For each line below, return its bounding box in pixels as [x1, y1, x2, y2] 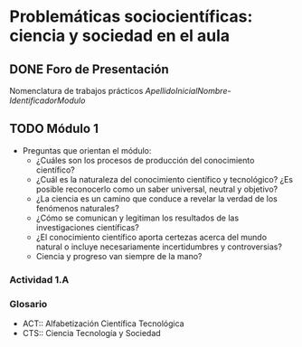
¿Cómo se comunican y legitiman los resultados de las [35, 212, 240, 223]
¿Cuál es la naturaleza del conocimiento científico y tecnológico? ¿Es [35, 173, 294, 184]
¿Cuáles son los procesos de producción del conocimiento [35, 155, 255, 165]
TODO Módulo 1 [9, 121, 99, 136]
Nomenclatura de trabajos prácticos [9, 86, 144, 96]
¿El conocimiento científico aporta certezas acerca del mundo [35, 231, 268, 242]
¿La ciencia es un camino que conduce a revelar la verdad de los [35, 192, 278, 204]
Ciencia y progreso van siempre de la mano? [35, 250, 203, 261]
